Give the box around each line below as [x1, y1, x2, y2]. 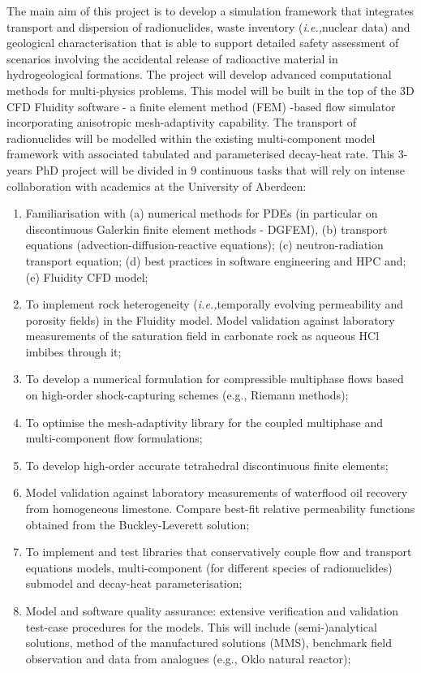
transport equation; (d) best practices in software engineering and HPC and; [25, 252, 406, 269]
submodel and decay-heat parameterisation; [25, 575, 243, 592]
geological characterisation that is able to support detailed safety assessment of [6, 34, 399, 51]
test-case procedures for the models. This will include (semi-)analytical [25, 618, 377, 635]
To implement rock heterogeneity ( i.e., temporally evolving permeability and [25, 296, 404, 313]
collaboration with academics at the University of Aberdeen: [6, 177, 307, 194]
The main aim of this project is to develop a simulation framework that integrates [6, 2, 415, 19]
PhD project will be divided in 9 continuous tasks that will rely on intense [35, 161, 405, 178]
